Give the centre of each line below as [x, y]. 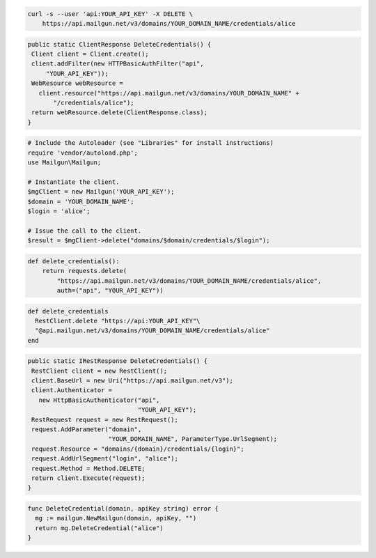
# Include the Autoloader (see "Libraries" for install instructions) [151, 143]
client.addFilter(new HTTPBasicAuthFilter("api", [118, 64]
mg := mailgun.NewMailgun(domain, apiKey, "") [116, 518]
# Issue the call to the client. [85, 231]
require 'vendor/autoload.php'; [83, 153]
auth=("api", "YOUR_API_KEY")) [110, 290]
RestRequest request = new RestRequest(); [105, 419]
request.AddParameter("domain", [87, 429]
